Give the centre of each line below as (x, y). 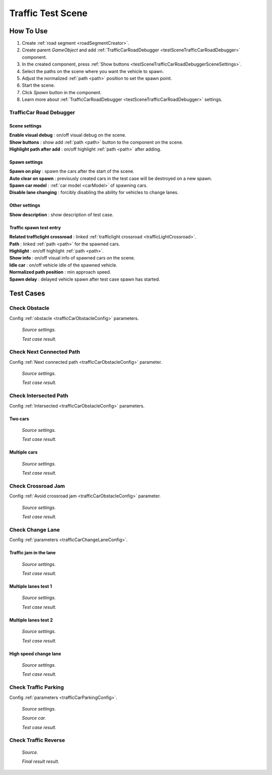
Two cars (19, 419)
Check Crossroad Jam (37, 486)
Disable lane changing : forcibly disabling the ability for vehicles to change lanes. (94, 192)
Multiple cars (23, 452)
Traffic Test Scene (48, 13)
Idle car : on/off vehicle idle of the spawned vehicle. (63, 265)
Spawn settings (26, 162)
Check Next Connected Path (45, 352)
